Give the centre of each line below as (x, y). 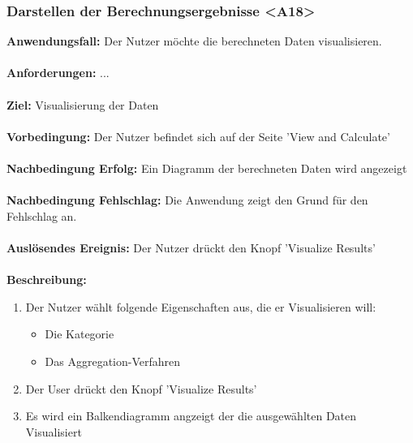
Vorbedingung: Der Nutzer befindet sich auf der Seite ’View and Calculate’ (198, 136)
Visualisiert (54, 431)
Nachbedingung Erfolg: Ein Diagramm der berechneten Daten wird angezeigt (207, 168)
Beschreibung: (47, 280)
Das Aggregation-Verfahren (113, 361)
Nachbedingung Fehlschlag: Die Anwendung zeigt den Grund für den (187, 200)
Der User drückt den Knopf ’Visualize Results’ (141, 388)
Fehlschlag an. (42, 215)
